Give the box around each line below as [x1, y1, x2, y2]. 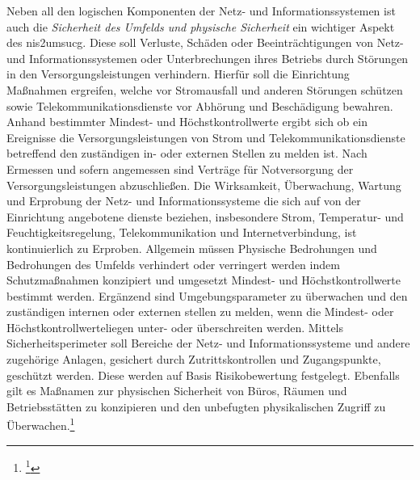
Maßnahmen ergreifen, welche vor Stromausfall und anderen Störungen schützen [6, 81, 403, 98]
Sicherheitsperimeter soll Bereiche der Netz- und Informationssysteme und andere [6, 335, 410, 352]
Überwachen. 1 [6, 415, 75, 434]
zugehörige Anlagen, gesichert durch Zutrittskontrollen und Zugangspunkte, [6, 351, 381, 368]
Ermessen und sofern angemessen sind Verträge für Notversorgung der [6, 160, 354, 177]
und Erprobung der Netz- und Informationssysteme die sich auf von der [6, 192, 361, 209]
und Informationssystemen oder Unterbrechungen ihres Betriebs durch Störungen [6, 49, 409, 66]
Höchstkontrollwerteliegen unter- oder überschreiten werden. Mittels [6, 318, 344, 335]
